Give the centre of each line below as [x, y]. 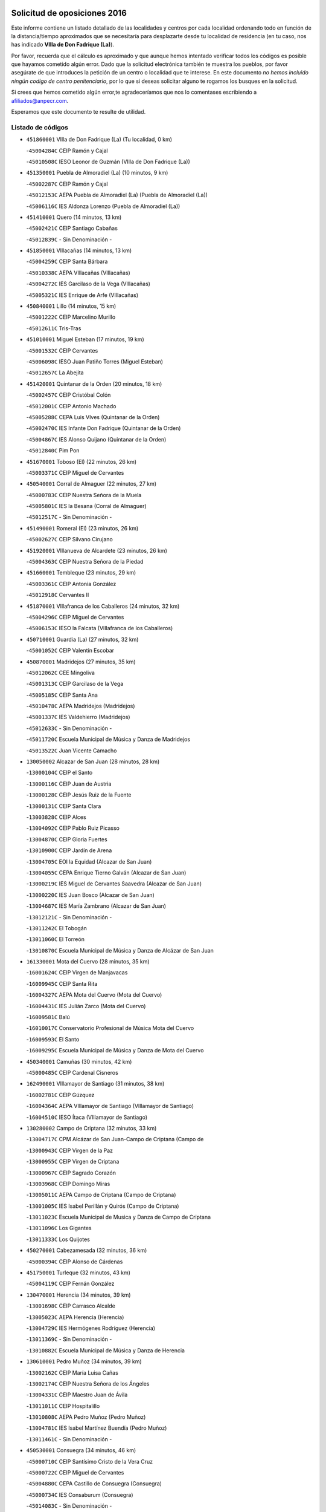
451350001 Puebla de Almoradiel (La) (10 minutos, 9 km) [97, 173]
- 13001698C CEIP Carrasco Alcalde [71, 1306]
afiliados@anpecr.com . [40, 100]
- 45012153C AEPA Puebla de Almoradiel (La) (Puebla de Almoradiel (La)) [117, 195]
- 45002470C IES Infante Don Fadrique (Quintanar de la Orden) [104, 428]
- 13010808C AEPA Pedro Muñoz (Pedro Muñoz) [86, 1417]
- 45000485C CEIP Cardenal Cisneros [72, 1072]
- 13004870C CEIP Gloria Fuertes [67, 839]
